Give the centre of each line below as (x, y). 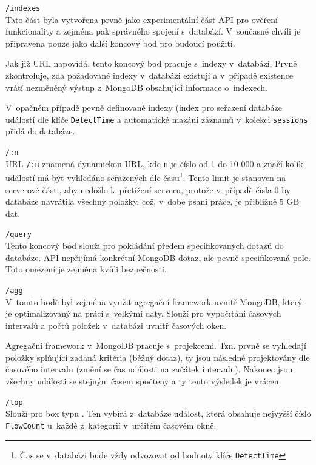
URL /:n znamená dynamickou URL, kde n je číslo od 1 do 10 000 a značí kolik (154, 163)
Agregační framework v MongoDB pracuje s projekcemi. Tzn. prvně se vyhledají (156, 345)
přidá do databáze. (40, 131)
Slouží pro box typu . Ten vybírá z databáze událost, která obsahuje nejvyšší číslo (158, 413)
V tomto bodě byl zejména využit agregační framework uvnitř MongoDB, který (154, 301)
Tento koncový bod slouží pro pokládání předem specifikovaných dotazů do (145, 246)
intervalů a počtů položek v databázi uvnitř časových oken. (116, 325)
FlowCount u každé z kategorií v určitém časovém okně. (111, 425)
